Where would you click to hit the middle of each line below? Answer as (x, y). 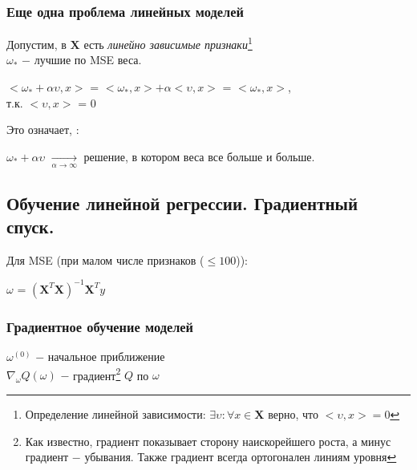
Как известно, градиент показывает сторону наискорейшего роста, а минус (208, 441)
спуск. (30, 227)
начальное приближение (106, 357)
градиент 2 (97, 374)
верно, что (293, 413)
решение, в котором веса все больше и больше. (199, 156)
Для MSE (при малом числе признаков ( (105, 259)
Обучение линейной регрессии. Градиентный (182, 203)
